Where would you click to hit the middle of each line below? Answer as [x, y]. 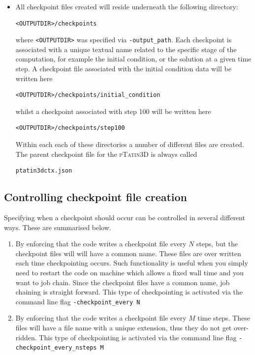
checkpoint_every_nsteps [56, 348]
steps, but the [217, 244]
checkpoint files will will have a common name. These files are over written [128, 253]
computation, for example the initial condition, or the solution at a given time [133, 59]
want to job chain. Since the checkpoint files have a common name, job [123, 282]
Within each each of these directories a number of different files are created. [130, 144]
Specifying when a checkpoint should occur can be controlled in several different [125, 217]
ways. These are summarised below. [58, 227]
